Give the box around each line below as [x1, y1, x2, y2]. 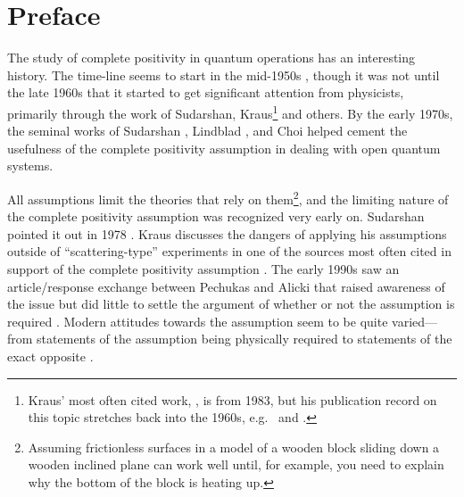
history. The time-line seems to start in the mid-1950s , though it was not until [7, 65, 440, 84]
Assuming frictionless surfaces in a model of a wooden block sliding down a [28, 437, 440, 456]
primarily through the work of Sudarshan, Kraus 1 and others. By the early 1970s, [7, 101, 453, 122]
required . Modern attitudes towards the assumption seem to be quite [7, 311, 388, 330]
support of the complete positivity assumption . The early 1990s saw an [7, 259, 400, 277]
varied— [392, 311, 438, 330]
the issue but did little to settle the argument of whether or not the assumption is [7, 294, 455, 313]
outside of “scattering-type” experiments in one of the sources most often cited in [7, 242, 452, 261]
